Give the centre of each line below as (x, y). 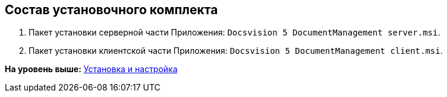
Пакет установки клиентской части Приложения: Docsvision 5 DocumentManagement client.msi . (236, 51)
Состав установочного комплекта (111, 10)
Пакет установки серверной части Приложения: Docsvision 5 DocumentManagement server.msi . (234, 33)
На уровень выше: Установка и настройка (91, 69)
